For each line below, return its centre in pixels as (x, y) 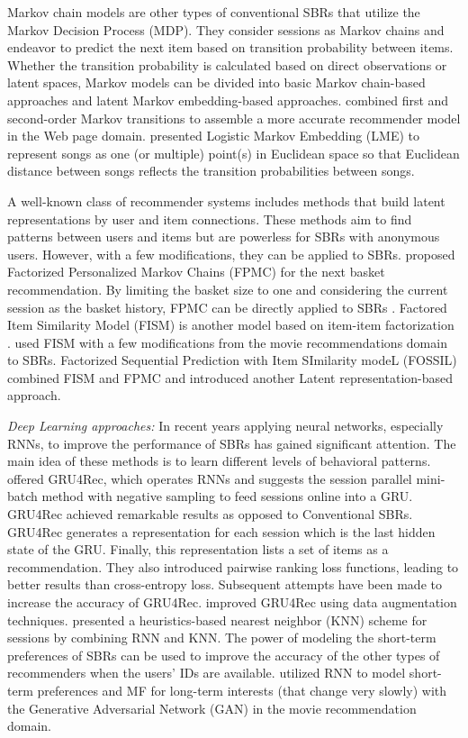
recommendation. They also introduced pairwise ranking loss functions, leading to (233, 566)
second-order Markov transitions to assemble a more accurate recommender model (234, 118)
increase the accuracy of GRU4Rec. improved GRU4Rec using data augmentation (232, 602)
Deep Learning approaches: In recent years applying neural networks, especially (225, 426)
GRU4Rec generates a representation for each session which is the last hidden (221, 531)
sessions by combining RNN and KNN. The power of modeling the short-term (222, 638)
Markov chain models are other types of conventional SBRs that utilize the (214, 12)
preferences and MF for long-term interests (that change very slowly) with (242, 690)
